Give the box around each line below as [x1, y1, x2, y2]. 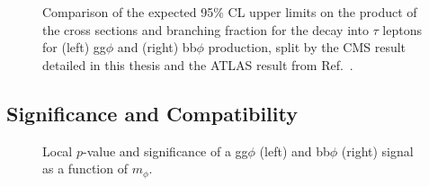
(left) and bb [259, 141, 330, 160]
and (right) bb [117, 38, 197, 57]
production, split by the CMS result [208, 38, 407, 57]
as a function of [42, 159, 128, 178]
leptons [382, 20, 423, 39]
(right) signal [341, 141, 414, 160]
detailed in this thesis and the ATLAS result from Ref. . [42, 55, 353, 74]
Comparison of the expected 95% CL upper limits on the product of [42, 3, 417, 21]
